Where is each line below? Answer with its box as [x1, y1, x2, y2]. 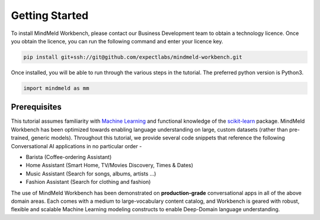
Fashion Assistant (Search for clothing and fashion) [25, 178, 151, 186]
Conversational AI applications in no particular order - [11, 142, 142, 149]
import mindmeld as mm [23, 85, 89, 91]
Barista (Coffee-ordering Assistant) [25, 153, 112, 160]
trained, [11, 134, 30, 142]
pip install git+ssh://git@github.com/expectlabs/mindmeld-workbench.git [23, 53, 242, 60]
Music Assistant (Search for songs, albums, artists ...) [25, 170, 156, 177]
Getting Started [11, 9, 89, 22]
